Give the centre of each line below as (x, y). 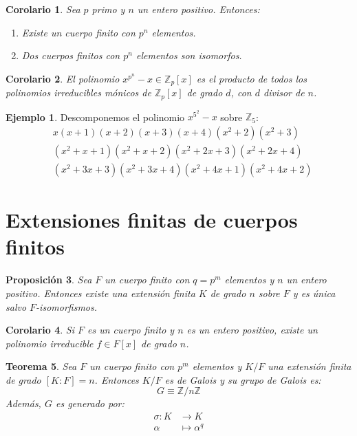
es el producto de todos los (251, 78)
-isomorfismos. (67, 306)
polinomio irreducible (50, 343)
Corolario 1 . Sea (43, 9)
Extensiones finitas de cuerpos (152, 220)
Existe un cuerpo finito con (78, 32)
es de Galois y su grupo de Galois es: (243, 379)
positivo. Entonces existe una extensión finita (100, 293)
